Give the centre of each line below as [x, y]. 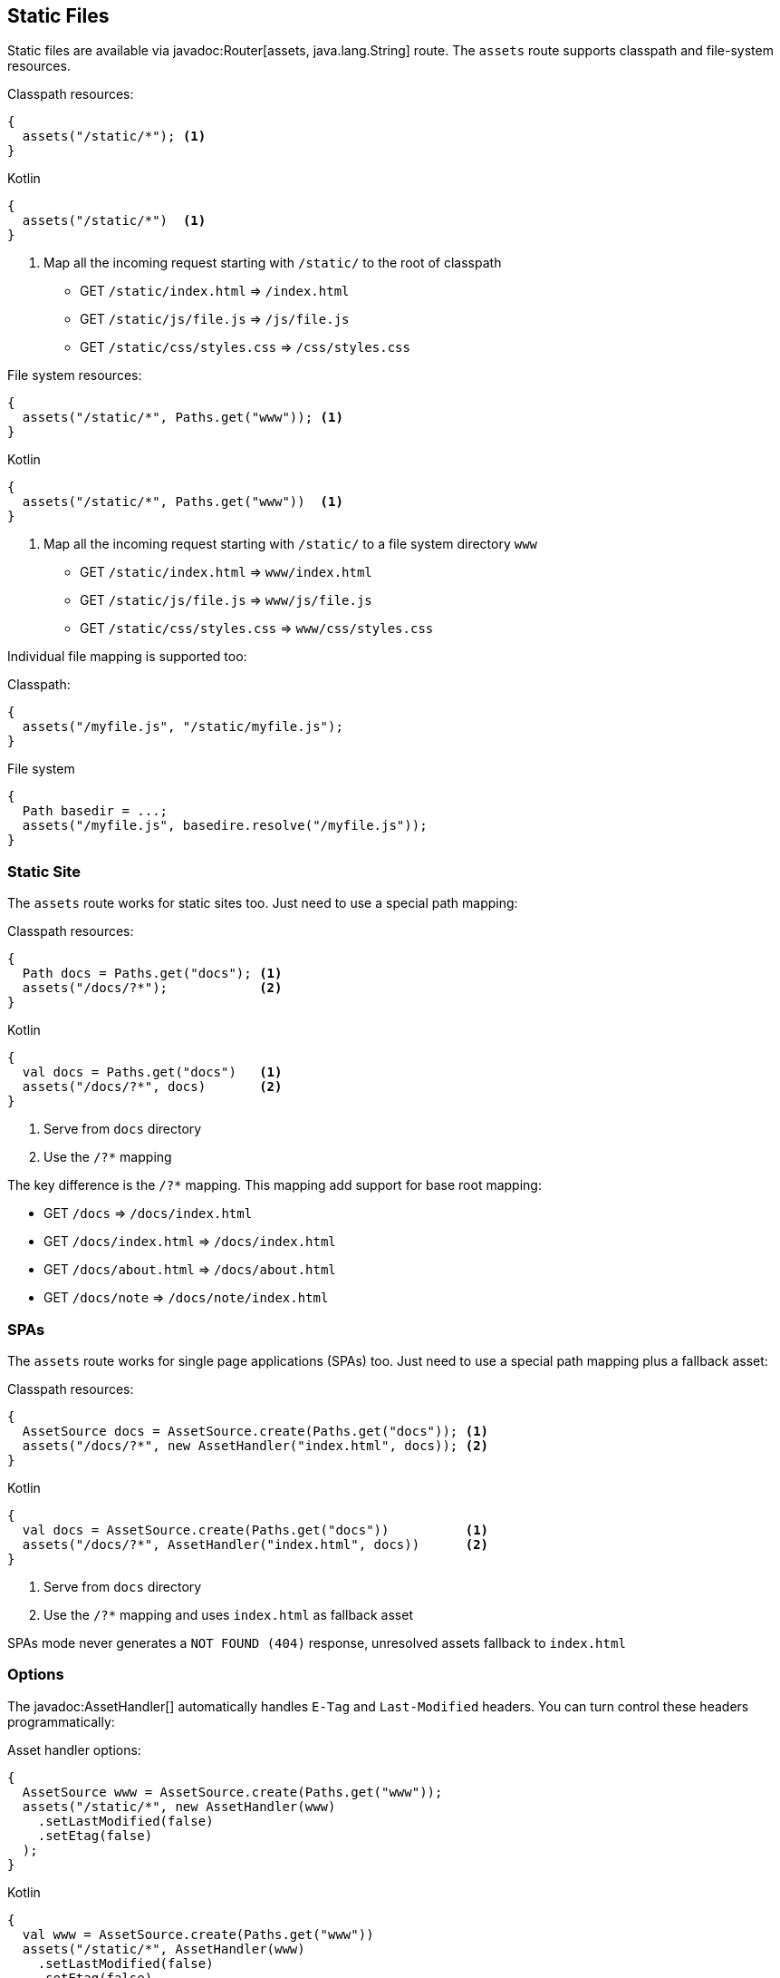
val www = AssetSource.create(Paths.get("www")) [198, 1934]
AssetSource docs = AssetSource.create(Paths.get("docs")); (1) [255, 1431]
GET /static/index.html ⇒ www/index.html [226, 572]
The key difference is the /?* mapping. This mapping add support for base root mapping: [274, 1185]
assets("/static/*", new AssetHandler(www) [179, 1806]
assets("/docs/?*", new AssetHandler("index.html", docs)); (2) [255, 1445]
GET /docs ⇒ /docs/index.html [148, 1213]
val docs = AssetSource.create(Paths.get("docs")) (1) [255, 1530]
